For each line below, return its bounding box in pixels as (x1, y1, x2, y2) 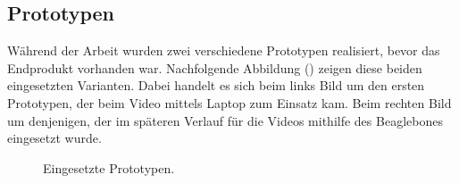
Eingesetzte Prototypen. (43, 158, 175, 177)
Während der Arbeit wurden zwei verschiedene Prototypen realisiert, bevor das (7, 41, 440, 60)
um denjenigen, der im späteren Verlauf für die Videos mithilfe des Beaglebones (7, 111, 443, 129)
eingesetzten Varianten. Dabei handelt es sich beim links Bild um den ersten (7, 76, 425, 95)
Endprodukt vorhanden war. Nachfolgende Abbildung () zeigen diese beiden (7, 58, 422, 77)
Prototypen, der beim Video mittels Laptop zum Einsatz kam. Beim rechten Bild (7, 93, 452, 112)
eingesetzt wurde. (7, 129, 102, 147)
